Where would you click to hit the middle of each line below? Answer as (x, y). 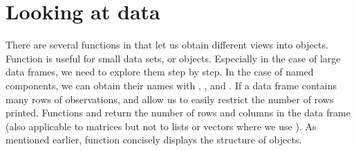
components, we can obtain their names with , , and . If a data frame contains (171, 85)
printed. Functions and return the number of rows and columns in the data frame (178, 113)
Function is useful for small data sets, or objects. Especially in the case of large (173, 58)
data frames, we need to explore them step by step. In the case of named (160, 72)
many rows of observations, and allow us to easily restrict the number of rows (170, 99)
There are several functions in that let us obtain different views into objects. (167, 45)
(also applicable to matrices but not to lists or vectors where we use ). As (161, 126)
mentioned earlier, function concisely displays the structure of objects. (154, 140)
